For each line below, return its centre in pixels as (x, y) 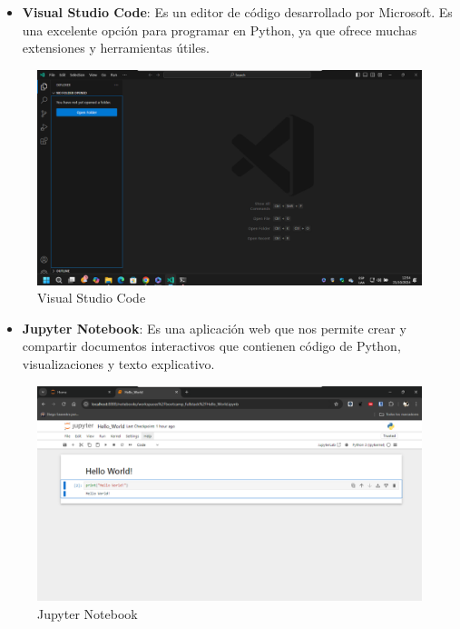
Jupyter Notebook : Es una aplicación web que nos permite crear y (214, 328)
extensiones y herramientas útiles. (116, 48)
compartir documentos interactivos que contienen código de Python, (211, 346)
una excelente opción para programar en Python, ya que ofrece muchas (220, 30)
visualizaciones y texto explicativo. (118, 364)
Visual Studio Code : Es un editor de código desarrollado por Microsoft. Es (237, 12)
